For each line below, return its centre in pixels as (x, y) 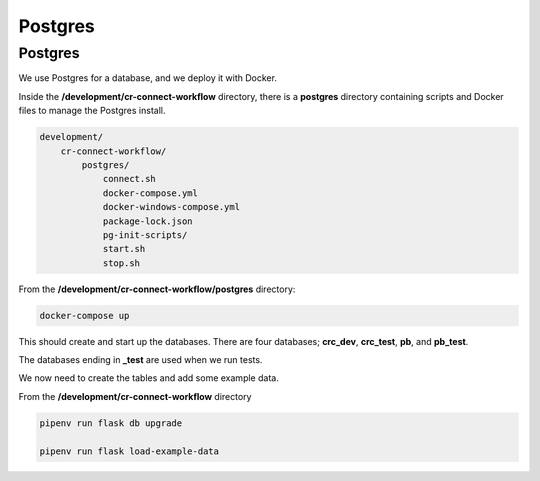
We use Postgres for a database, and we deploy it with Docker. (147, 78)
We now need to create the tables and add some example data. (148, 378)
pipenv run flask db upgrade (111, 423)
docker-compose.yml (150, 193)
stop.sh (121, 263)
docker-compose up (84, 315)
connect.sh (129, 179)
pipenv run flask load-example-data (129, 451)
